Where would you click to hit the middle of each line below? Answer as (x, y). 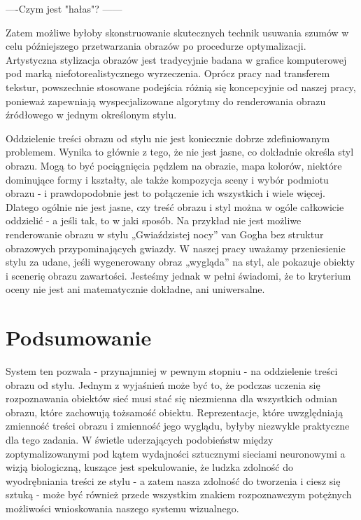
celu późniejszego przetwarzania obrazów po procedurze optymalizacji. (156, 46)
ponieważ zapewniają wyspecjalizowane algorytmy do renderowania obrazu (166, 101)
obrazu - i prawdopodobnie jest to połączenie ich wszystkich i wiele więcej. (165, 193)
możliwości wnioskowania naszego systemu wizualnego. (122, 508)
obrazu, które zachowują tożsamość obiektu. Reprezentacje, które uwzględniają (175, 412)
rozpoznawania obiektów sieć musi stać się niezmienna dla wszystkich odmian (172, 398)
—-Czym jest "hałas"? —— (64, 8)
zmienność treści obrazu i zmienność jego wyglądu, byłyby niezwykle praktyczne (178, 426)
